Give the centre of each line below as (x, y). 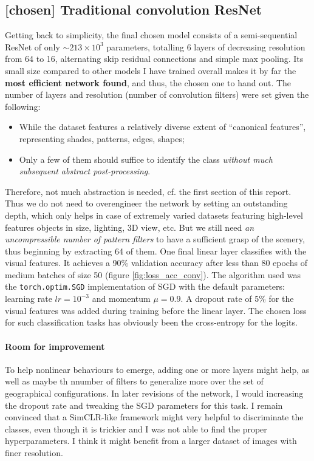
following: (23, 106)
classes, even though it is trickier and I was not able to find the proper (136, 429)
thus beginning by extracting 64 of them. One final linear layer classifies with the (156, 251)
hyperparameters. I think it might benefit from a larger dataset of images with (151, 441)
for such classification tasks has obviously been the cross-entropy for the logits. (151, 322)
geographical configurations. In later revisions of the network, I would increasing (154, 393)
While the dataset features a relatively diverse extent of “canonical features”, (162, 127)
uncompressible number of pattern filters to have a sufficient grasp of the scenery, (155, 239)
